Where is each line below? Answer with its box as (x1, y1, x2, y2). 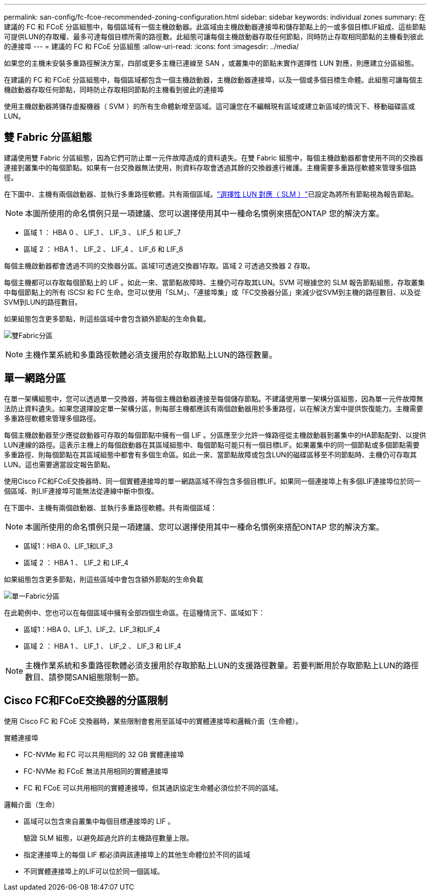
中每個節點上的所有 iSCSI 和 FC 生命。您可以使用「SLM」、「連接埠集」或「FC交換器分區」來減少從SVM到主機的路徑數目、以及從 (4, 288, 421, 296)
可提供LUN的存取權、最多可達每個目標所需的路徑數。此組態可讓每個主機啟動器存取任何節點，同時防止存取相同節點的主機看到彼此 (4, 32, 424, 41)
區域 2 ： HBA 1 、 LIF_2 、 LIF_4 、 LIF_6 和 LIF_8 (24, 244, 183, 253)
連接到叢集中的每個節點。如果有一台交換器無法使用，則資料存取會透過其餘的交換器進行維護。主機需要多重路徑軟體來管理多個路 (4, 163, 416, 172)
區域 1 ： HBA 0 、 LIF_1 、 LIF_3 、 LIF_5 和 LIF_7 (24, 228, 181, 237)
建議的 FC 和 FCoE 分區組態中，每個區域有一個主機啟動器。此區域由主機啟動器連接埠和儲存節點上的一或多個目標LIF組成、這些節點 (4, 23, 426, 31)
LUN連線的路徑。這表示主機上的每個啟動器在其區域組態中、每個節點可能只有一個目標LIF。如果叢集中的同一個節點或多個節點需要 (4, 440, 420, 449)
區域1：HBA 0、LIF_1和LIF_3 (24, 541, 113, 550)
